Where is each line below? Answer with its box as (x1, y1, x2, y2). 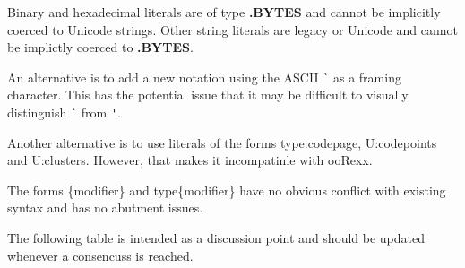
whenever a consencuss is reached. (7, 246, 194, 264)
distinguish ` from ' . (7, 103, 121, 122)
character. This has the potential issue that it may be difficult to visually (7, 85, 409, 104)
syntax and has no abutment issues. (7, 198, 203, 217)
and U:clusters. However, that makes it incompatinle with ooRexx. (7, 151, 373, 169)
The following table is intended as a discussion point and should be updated (7, 229, 426, 247)
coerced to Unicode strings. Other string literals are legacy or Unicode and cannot (7, 20, 459, 39)
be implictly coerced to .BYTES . (7, 38, 194, 56)
